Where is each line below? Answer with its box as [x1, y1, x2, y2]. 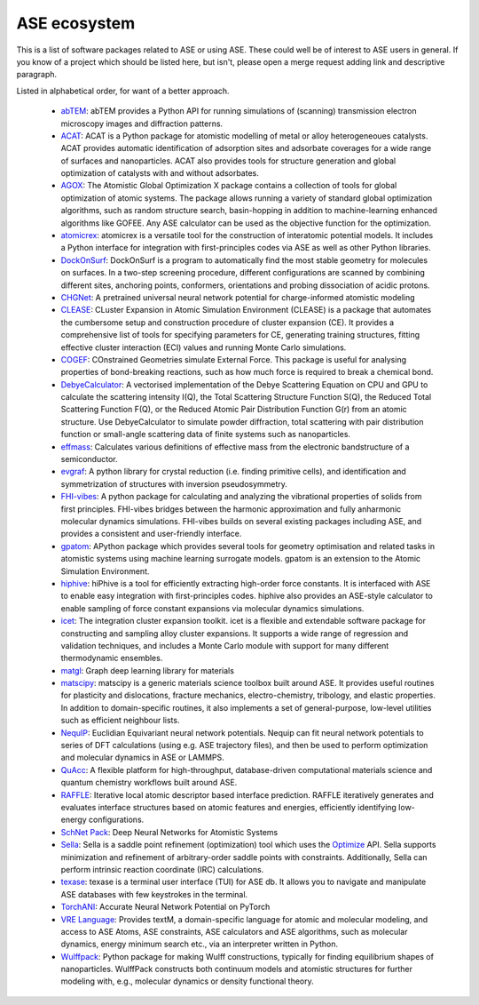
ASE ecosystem [16, 13, 136, 33]
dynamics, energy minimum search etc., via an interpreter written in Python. [60, 938, 339, 950]
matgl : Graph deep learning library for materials [60, 665, 235, 675]
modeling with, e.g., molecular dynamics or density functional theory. [60, 976, 314, 986]
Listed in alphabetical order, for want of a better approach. [16, 85, 230, 96]
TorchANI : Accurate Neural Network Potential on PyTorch [60, 902, 271, 913]
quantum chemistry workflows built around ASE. [60, 778, 238, 788]
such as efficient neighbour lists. [60, 715, 180, 726]
